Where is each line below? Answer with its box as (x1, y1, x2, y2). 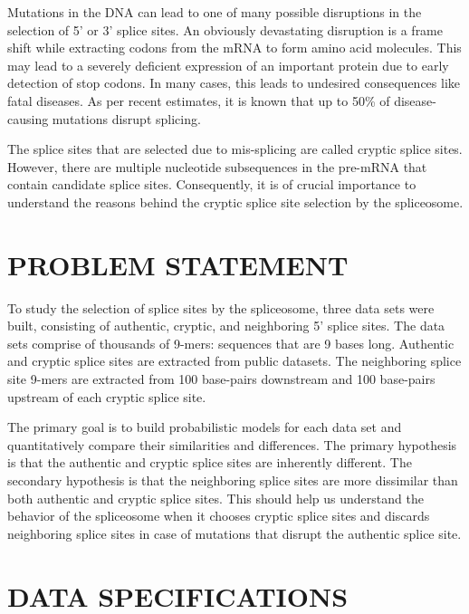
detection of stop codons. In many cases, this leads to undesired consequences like (7, 73, 461, 92)
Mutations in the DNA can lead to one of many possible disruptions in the (7, 3, 422, 21)
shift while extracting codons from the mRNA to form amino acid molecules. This (7, 38, 462, 57)
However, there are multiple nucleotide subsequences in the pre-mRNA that (7, 157, 427, 176)
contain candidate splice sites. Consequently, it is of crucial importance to (7, 175, 416, 194)
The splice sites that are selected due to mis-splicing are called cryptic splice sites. (7, 139, 463, 158)
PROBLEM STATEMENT (7, 245, 349, 283)
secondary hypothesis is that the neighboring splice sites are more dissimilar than (7, 471, 458, 489)
